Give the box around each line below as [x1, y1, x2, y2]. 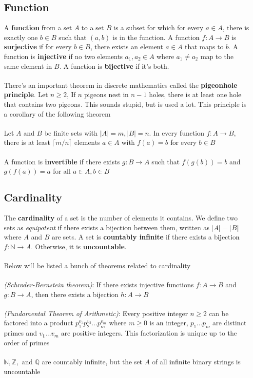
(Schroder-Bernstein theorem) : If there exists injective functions [4, 279, 194, 290]
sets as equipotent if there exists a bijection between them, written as [4, 222, 210, 232]
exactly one [4, 32, 38, 42]
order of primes [4, 337, 50, 347]
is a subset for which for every [114, 22, 204, 33]
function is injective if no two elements [4, 51, 123, 61]
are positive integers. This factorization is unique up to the [61, 328, 237, 338]
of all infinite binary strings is [152, 357, 241, 367]
